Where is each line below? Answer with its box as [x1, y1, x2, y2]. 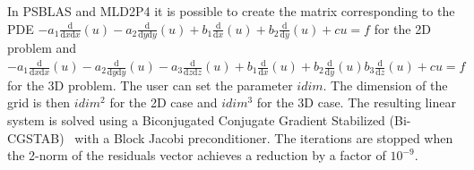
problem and [7, 38, 77, 57]
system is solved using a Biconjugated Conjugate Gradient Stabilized [7, 111, 385, 130]
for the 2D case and [109, 93, 218, 112]
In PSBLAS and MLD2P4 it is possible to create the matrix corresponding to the [7, 2, 455, 20]
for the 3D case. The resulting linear [256, 93, 456, 112]
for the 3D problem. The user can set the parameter [7, 75, 293, 94]
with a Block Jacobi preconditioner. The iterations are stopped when [74, 128, 453, 147]
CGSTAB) [7, 128, 65, 147]
